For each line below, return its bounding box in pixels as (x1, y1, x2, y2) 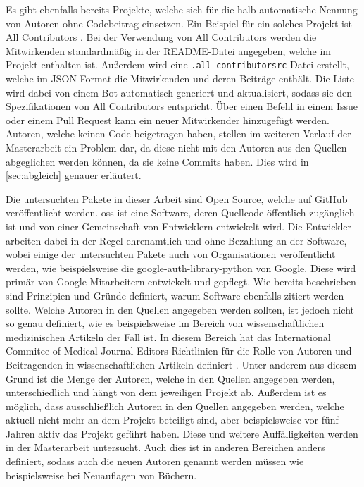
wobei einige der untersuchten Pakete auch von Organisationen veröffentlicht (6, 247, 336, 261)
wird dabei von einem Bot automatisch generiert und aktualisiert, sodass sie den (6, 85, 352, 99)
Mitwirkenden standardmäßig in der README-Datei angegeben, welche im (6, 43, 332, 58)
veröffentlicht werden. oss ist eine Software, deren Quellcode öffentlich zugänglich (6, 205, 355, 220)
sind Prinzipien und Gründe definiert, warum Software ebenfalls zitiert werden (6, 288, 344, 302)
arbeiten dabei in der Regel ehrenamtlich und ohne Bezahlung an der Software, (6, 233, 347, 247)
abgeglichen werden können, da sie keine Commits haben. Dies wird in (6, 154, 309, 168)
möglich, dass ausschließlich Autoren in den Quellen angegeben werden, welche (6, 398, 344, 413)
